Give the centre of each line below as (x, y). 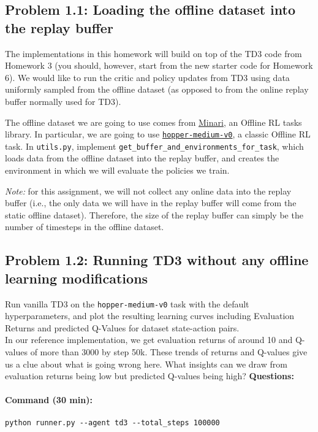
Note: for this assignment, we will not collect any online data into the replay (148, 191)
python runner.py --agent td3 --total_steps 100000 (112, 422)
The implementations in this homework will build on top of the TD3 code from (153, 53)
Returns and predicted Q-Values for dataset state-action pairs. (122, 327)
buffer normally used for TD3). (63, 101)
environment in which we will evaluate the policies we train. (117, 170)
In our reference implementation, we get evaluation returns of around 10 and (149, 340)
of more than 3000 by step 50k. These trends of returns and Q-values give (169, 352)
